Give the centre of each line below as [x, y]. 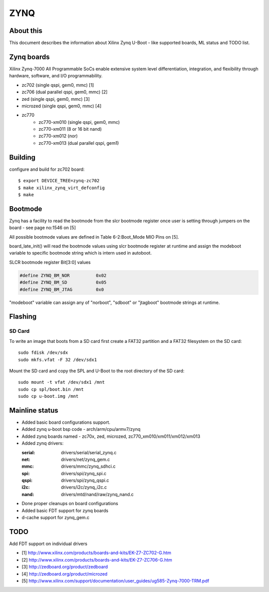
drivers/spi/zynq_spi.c [84, 473]
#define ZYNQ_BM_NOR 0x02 [63, 275]
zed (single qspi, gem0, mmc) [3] [56, 99]
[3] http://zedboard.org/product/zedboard [65, 567]
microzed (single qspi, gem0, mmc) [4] [62, 106]
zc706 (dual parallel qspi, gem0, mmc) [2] [65, 92]
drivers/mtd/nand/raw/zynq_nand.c [97, 494]
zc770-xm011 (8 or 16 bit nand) [70, 129]
